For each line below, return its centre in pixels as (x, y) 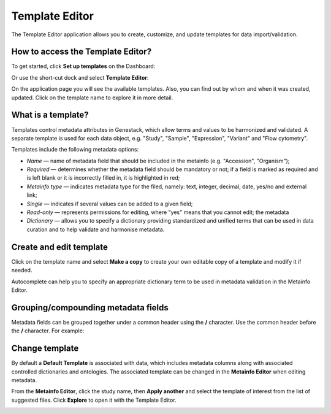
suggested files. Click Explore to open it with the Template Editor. (94, 400)
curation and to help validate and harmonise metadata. (96, 229)
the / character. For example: (48, 331)
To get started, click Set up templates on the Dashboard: (83, 66)
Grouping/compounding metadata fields (90, 308)
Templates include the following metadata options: (75, 150)
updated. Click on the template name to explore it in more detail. (92, 98)
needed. (22, 270)
